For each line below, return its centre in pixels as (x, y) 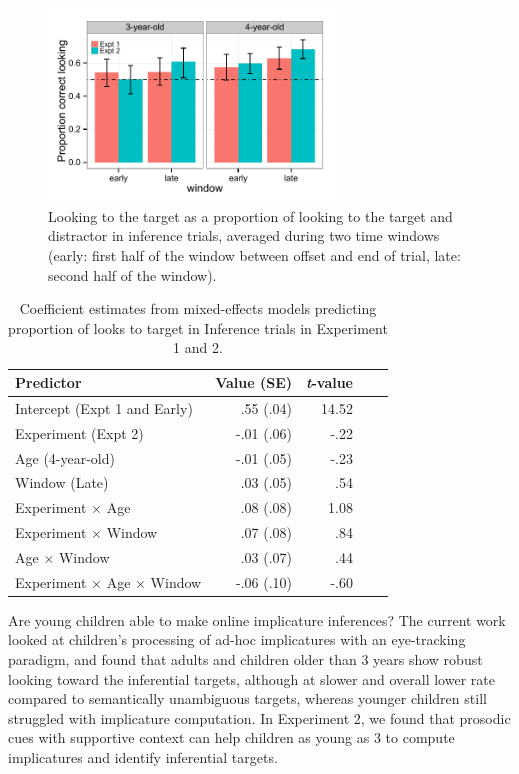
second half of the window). (132, 274)
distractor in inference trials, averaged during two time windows (244, 235)
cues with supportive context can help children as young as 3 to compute (231, 737)
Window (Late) (62, 482)
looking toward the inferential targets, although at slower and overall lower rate (251, 678)
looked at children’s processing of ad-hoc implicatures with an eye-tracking (237, 639)
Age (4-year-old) (65, 457)
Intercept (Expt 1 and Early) (104, 407)
